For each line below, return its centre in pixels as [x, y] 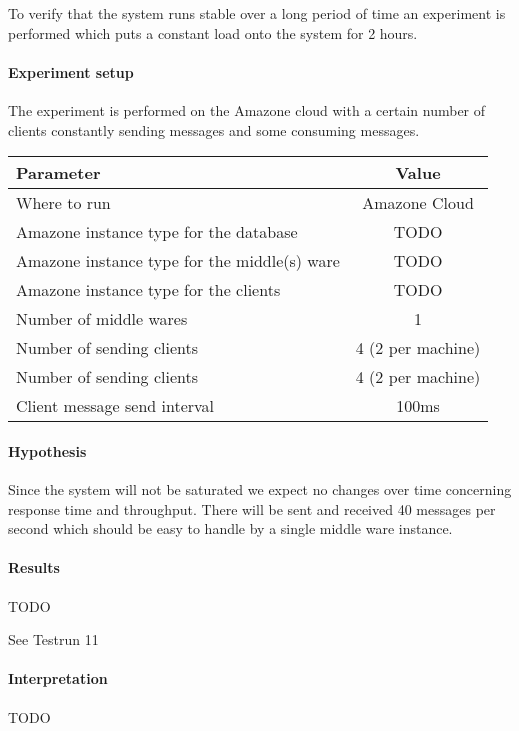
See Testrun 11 [53, 639]
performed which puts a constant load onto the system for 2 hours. [213, 32]
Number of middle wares [102, 319]
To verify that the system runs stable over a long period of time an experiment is [257, 13]
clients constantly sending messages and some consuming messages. [214, 129]
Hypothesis [47, 450]
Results [34, 567]
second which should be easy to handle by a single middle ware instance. [230, 528]
